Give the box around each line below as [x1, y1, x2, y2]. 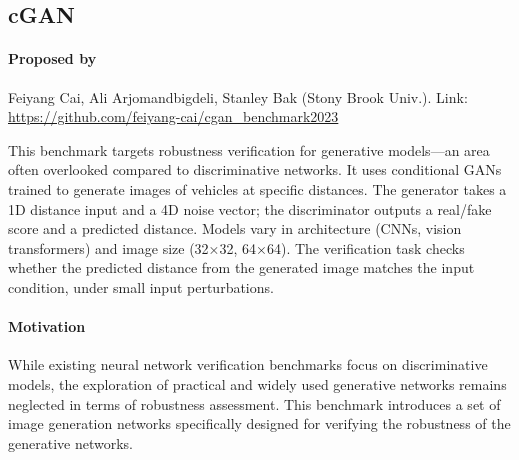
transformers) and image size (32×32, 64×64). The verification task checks [8, 237, 465, 258]
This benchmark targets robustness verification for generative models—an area [8, 139, 490, 160]
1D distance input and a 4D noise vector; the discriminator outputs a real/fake [8, 198, 492, 219]
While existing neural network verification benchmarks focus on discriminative [8, 354, 488, 375]
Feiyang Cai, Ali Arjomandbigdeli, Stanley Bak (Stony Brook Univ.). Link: [8, 86, 468, 107]
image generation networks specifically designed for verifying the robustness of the [8, 413, 511, 434]
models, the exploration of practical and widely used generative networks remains [8, 373, 507, 394]
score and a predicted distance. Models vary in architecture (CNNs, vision [8, 218, 462, 239]
